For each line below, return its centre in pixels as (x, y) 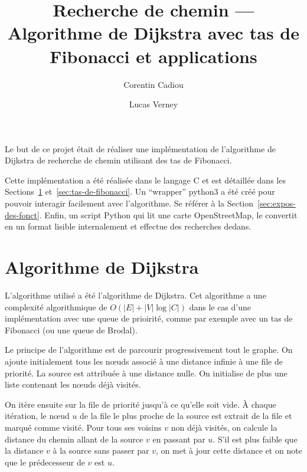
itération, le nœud (37, 416)
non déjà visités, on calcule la (224, 427)
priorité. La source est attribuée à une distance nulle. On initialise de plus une (146, 373)
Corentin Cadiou (153, 84)
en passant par (179, 439)
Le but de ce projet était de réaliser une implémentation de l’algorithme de (140, 148)
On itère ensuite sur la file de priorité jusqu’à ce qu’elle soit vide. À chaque (141, 404)
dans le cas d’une (220, 307)
